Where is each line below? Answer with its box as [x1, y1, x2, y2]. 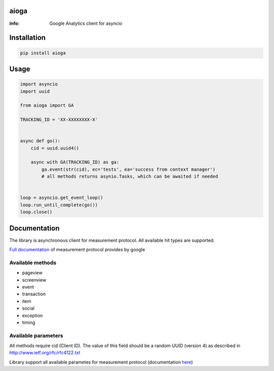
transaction [22, 291, 46, 297]
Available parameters [9, 332, 63, 339]
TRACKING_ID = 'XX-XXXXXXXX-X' [20, 117, 98, 123]
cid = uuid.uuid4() [30, 145, 80, 151]
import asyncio [20, 81, 58, 87]
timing [22, 319, 36, 325]
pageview [22, 269, 43, 276]
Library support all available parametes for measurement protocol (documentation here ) [9, 359, 193, 365]
